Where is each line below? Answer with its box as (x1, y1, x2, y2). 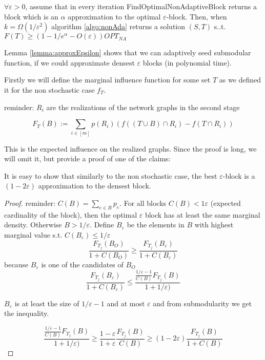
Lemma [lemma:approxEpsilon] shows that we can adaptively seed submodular (4, 47, 251, 58)
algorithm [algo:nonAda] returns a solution (51, 21, 186, 32)
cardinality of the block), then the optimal (4, 209, 137, 220)
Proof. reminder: (4, 197, 55, 208)
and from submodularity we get (153, 298, 252, 308)
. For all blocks (119, 197, 167, 208)
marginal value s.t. (4, 229, 63, 240)
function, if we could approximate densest (4, 57, 135, 68)
